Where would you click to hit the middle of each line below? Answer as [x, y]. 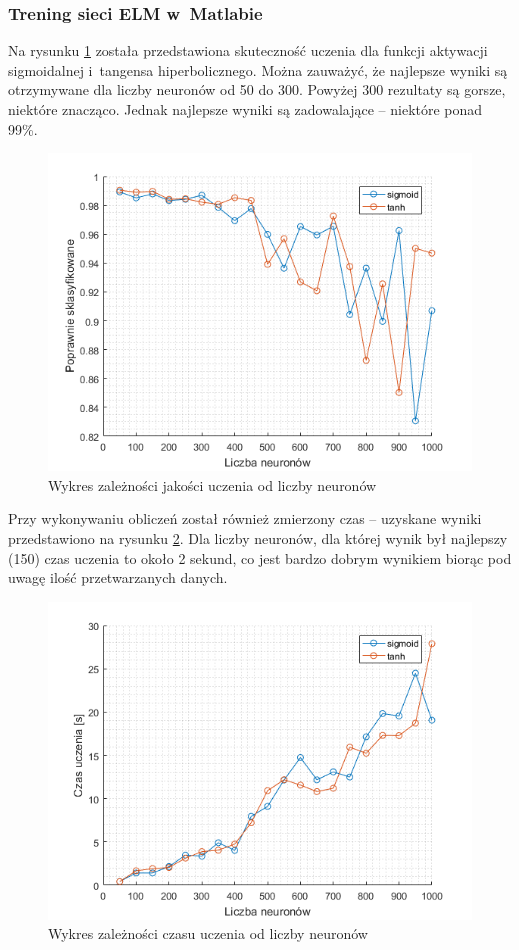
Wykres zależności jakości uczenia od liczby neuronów [212, 484]
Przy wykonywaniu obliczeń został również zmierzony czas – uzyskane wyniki [245, 518]
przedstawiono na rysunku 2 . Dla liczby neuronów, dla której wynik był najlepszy [258, 537]
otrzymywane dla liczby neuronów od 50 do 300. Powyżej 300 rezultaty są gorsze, [257, 89]
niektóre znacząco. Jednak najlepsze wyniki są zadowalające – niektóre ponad [245, 109]
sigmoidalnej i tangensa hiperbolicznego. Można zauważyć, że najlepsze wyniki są [258, 69]
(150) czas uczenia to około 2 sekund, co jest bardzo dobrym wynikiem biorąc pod [260, 557]
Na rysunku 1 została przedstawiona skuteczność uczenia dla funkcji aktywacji [248, 50]
